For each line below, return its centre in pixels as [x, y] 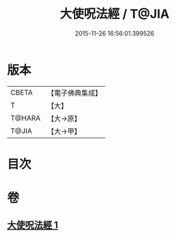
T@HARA [26, 118]
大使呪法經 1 [33, 225]
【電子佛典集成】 [75, 93]
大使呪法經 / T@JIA [115, 14]
